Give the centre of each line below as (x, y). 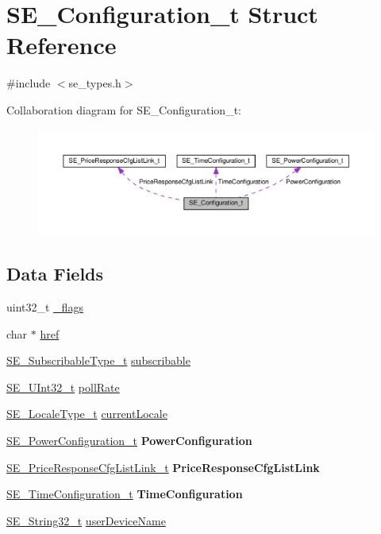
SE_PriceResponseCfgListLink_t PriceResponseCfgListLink (163, 467)
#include (29, 83)
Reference (62, 45)
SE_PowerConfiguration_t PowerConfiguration (129, 440)
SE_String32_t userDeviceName (86, 520)
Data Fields (55, 274)
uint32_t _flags (45, 307)
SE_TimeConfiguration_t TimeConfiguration (125, 494)
